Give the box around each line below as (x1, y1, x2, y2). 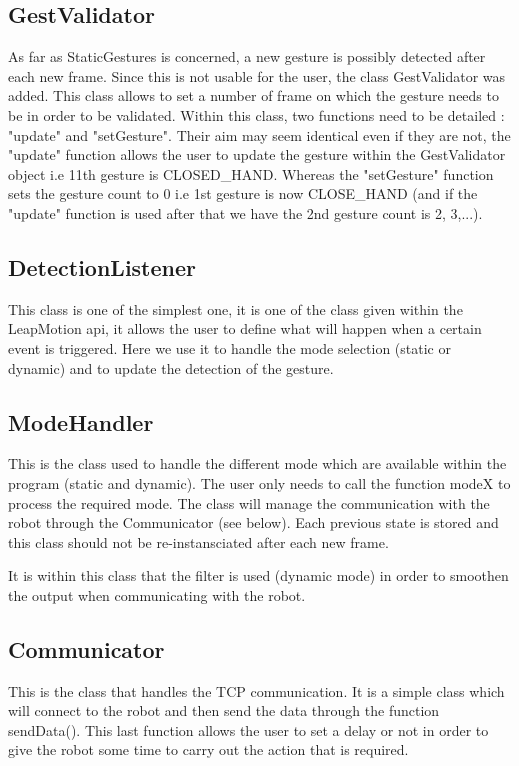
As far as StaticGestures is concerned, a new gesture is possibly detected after (8, 46, 486, 67)
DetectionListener (8, 251, 197, 282)
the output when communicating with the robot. (8, 584, 306, 605)
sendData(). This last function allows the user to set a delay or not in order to (8, 719, 489, 740)
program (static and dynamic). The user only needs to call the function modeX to (8, 472, 511, 493)
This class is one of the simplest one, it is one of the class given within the (8, 298, 463, 319)
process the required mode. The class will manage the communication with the (8, 492, 490, 513)
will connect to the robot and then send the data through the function (8, 700, 440, 721)
